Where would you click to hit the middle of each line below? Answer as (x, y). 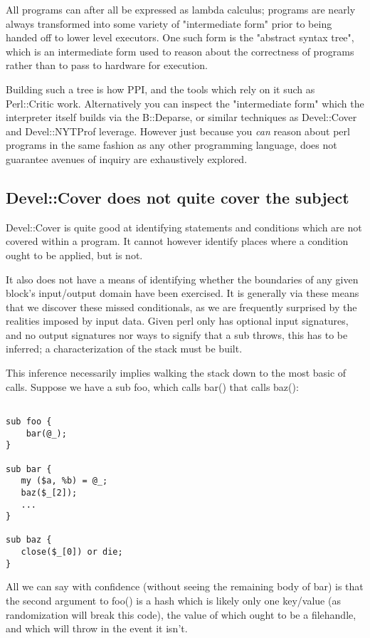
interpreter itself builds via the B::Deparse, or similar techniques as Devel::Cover (181, 117)
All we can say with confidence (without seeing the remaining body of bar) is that (185, 586)
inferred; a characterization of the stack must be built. (124, 349)
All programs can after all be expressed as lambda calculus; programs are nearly (181, 9)
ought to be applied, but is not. (74, 255)
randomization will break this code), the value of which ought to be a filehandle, (181, 614)
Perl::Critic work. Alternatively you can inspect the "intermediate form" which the (185, 103)
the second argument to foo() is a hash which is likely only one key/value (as (173, 601)
